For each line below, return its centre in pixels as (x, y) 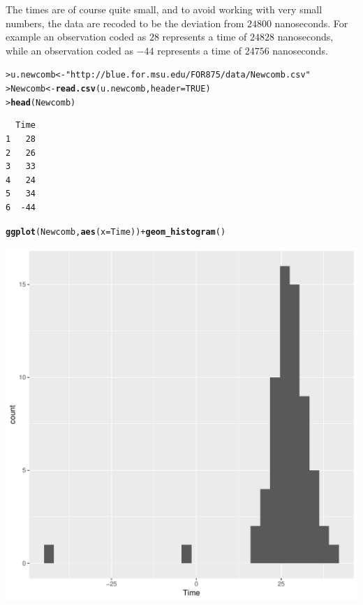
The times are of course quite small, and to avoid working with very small (164, 9)
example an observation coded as (76, 37)
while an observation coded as (69, 50)
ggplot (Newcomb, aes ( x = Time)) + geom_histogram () (116, 232)
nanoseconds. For (311, 23)
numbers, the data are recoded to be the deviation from (125, 23)
